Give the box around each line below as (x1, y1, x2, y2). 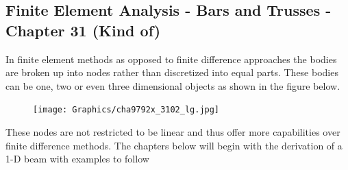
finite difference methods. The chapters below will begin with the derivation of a (5, 138, 343, 152)
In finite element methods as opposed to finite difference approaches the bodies (5, 51, 337, 66)
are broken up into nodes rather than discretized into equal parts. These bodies (5, 65, 338, 80)
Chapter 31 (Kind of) (5, 19, 161, 40)
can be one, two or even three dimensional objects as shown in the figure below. (5, 78, 340, 93)
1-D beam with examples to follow (5, 151, 149, 166)
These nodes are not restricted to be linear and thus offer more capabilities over (5, 125, 340, 139)
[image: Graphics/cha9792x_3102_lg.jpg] (33, 105, 220, 115)
